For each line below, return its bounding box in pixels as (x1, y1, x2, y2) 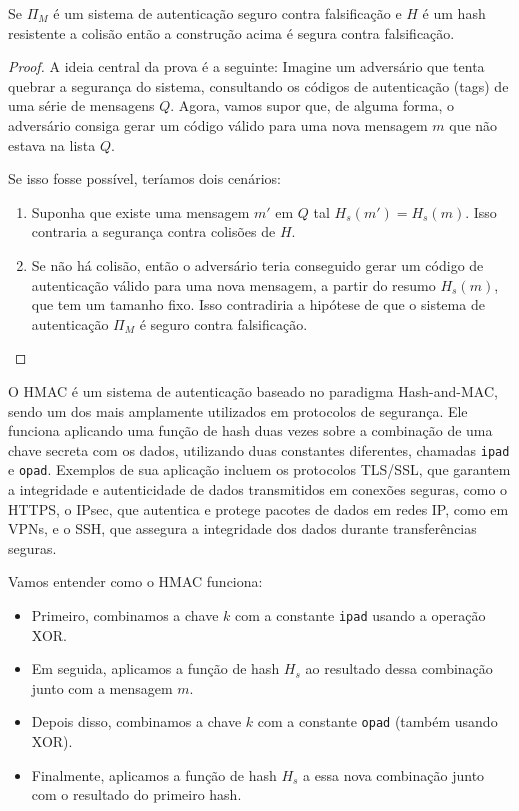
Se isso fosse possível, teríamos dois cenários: (8, 168, 281, 189)
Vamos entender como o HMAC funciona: (8, 571, 263, 592)
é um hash (422, 3, 486, 23)
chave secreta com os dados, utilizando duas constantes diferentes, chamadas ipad (8, 439, 510, 460)
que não (449, 114, 498, 135)
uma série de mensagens (8, 95, 155, 116)
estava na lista (8, 134, 96, 155)
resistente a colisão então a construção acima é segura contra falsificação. (8, 22, 455, 43)
